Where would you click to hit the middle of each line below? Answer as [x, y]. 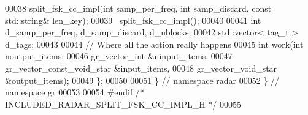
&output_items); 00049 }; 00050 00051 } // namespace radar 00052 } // [142, 80]
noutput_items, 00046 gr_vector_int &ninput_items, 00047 [119, 56]
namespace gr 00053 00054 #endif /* [75, 92]
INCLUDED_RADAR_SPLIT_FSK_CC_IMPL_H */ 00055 [123, 104]
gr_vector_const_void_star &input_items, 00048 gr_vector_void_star [141, 68]
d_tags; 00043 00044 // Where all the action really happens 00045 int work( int [154, 44]
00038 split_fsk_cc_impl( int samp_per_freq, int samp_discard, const [138, 8]
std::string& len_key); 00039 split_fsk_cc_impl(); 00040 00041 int [133, 20]
